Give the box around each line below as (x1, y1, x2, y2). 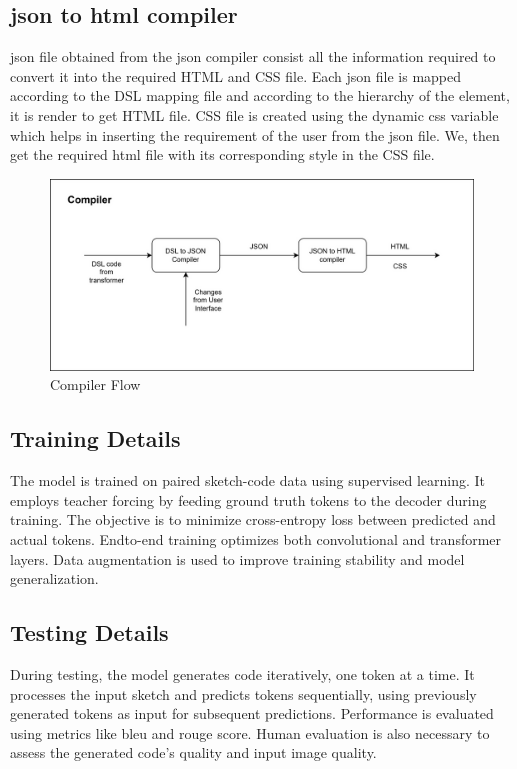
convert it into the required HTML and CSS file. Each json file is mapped (10, 65, 462, 86)
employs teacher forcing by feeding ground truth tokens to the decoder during (10, 489, 487, 510)
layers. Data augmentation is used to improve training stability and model (10, 548, 465, 569)
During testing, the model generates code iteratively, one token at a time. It (10, 664, 475, 685)
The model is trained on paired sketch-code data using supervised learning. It (10, 470, 485, 491)
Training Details (10, 423, 181, 454)
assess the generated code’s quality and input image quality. (10, 742, 377, 763)
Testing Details (10, 617, 169, 648)
